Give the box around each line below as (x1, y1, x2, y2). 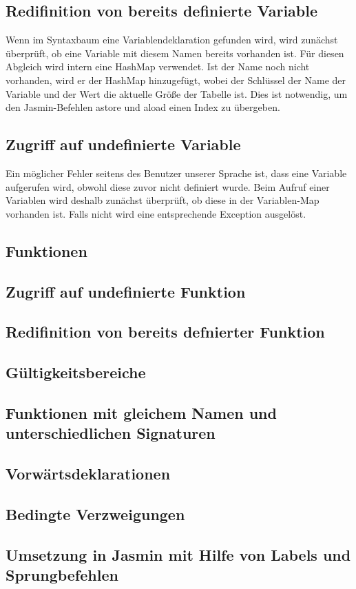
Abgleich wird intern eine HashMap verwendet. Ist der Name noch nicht (6, 59, 310, 74)
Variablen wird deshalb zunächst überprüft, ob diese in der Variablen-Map (6, 193, 320, 207)
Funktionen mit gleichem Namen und (6, 402, 277, 423)
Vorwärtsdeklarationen (6, 463, 171, 484)
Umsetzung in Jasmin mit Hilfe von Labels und (6, 544, 351, 565)
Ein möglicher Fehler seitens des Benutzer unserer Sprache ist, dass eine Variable (6, 165, 347, 180)
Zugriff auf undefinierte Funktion (6, 280, 246, 302)
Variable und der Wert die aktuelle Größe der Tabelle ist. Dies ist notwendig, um (6, 86, 348, 101)
